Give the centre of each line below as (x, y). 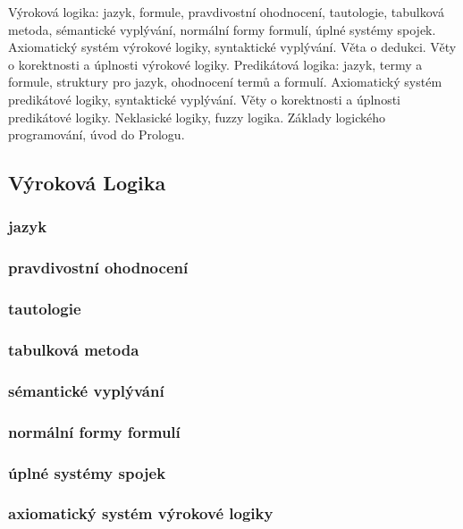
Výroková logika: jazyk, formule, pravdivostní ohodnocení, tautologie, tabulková (226, 12)
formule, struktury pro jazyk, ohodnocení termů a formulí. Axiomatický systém (225, 82)
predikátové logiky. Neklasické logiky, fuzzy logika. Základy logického (197, 117)
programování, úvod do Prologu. (97, 134)
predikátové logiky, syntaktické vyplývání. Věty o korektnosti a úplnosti (205, 99)
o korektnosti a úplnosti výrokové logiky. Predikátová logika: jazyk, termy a (215, 64)
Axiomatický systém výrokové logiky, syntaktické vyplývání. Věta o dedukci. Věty (232, 47)
